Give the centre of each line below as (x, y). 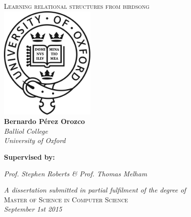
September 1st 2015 (33, 209)
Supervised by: (29, 157)
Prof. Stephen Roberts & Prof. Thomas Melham (76, 173)
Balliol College (26, 131)
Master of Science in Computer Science (66, 199)
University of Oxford (35, 140)
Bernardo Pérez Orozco (44, 121)
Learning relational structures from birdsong (77, 6)
